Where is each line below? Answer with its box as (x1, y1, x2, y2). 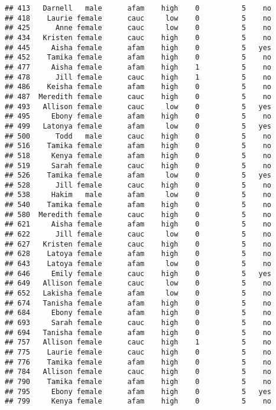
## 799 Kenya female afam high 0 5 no (5, 397, 272, 406)
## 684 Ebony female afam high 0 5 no (5, 309, 272, 317)
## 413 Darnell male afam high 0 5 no (5, 4, 272, 12)
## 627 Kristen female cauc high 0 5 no (5, 240, 272, 248)
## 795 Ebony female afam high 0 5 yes (5, 387, 272, 396)
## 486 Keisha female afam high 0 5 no (5, 83, 272, 91)
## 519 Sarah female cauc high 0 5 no (5, 161, 272, 170)
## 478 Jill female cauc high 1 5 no (5, 73, 272, 81)
